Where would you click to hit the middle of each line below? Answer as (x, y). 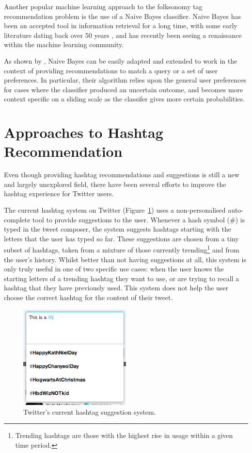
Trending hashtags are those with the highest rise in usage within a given (124, 435)
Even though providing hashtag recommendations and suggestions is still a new (122, 175)
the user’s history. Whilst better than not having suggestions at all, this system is (125, 259)
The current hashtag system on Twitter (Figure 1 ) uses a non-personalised (115, 210)
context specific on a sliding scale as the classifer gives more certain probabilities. (124, 99)
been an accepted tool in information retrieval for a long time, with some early (121, 25)
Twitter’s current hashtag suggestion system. (90, 411)
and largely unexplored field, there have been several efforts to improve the (115, 184)
